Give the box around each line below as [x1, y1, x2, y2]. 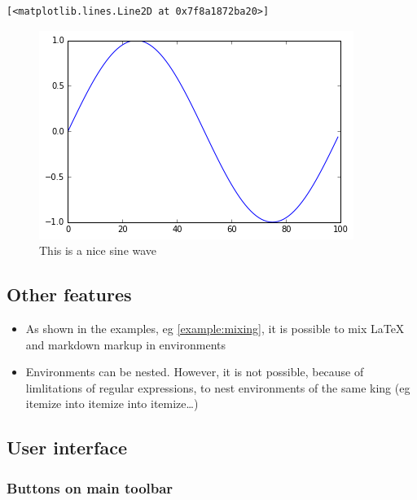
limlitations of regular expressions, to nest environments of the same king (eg [25, 379, 410, 396]
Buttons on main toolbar [7, 477, 173, 498]
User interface [7, 435, 127, 460]
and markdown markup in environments [25, 336, 226, 353]
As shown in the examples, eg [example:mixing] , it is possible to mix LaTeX [25, 319, 405, 336]
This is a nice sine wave [39, 242, 157, 259]
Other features [7, 282, 132, 307]
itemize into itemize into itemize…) [25, 395, 199, 412]
